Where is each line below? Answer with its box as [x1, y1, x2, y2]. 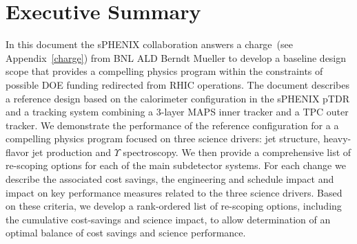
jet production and [32, 144, 111, 159]
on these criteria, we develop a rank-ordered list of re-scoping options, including [6, 199, 342, 213]
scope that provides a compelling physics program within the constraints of [6, 64, 323, 78]
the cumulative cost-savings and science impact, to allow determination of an [6, 212, 331, 226]
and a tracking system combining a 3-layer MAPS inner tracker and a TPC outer [6, 104, 349, 119]
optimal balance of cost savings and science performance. [6, 225, 246, 240]
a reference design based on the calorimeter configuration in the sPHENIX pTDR [6, 91, 349, 105]
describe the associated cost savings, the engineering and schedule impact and [6, 172, 334, 186]
